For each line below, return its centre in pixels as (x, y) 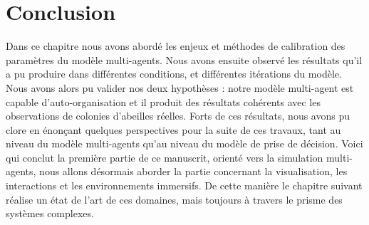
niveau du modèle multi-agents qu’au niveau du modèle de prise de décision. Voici (184, 143)
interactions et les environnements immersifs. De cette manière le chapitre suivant (184, 185)
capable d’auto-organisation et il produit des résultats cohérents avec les (163, 101)
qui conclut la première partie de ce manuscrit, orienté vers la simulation (165, 157)
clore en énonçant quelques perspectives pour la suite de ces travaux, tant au (173, 129)
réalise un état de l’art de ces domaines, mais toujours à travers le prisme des (174, 199)
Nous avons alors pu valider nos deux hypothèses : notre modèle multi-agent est (180, 87)
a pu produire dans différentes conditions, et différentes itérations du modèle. (174, 74)
